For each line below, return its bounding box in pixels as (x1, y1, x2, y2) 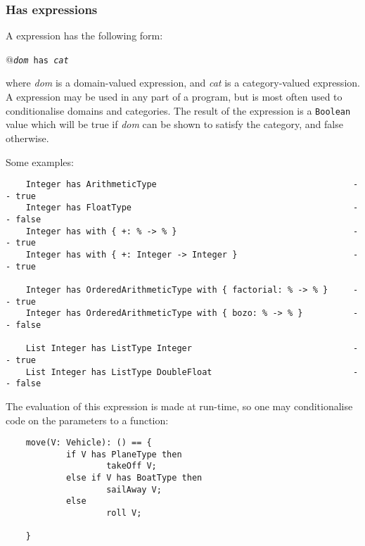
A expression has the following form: (6, 28, 163, 43)
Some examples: (6, 154, 74, 169)
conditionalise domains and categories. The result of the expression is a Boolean (6, 103, 351, 118)
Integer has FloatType (25, 203, 132, 213)
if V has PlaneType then (65, 449, 182, 459)
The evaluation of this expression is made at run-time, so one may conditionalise (6, 398, 353, 413)
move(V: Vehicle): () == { (25, 438, 152, 448)
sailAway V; (106, 484, 162, 495)
